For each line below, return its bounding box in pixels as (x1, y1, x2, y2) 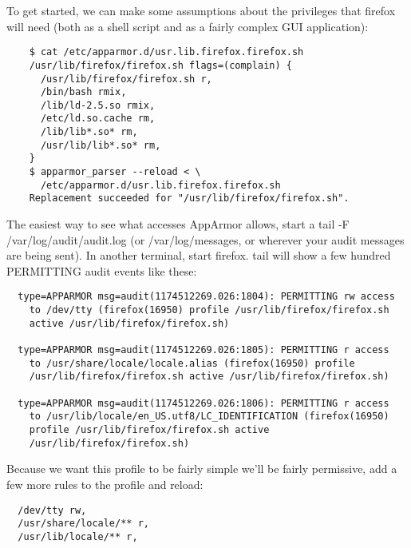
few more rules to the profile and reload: (6, 475, 204, 492)
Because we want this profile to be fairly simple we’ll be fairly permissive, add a (6, 460, 397, 477)
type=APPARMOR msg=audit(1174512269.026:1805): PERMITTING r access (18, 344, 389, 356)
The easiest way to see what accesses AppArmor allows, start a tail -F (6, 216, 350, 232)
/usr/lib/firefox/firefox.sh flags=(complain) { (29, 59, 292, 71)
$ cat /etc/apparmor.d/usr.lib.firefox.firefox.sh (29, 46, 304, 58)
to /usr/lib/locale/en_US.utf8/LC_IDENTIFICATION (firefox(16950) (29, 411, 389, 423)
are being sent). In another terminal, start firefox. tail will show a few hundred (6, 247, 391, 264)
